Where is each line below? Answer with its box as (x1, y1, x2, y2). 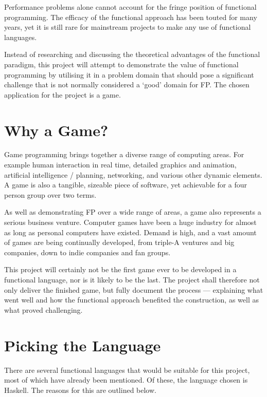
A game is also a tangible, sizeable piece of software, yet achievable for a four (4, 179, 247, 190)
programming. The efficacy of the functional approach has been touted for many (4, 11, 257, 22)
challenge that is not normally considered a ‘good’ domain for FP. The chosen (4, 79, 250, 90)
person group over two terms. (4, 189, 97, 200)
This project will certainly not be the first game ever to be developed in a (4, 264, 237, 275)
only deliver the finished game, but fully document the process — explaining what (4, 284, 263, 295)
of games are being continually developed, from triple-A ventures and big (4, 237, 235, 248)
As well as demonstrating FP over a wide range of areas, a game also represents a (4, 206, 261, 217)
